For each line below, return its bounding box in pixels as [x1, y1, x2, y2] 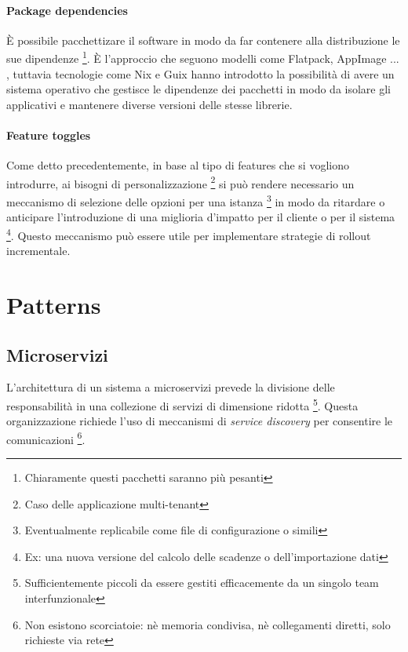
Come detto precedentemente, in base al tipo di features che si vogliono [6, 157, 349, 173]
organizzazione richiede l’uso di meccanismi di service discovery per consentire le [6, 413, 393, 429]
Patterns [6, 288, 101, 320]
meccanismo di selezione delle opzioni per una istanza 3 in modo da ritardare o [6, 191, 385, 209]
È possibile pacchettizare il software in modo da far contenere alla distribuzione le [6, 31, 400, 48]
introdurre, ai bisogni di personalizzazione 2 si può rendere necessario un [6, 173, 355, 191]
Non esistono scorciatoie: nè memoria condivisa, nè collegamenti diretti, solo [24, 616, 391, 632]
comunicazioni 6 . [6, 428, 86, 447]
